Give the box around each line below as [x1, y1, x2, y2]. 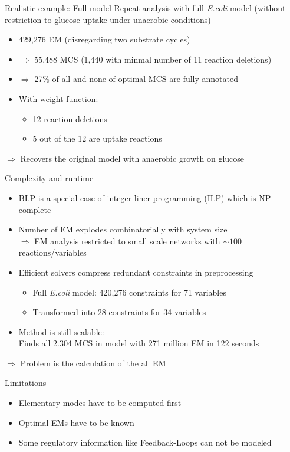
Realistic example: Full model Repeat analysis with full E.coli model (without [5, 2, 286, 14]
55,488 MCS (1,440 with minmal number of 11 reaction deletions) [34, 53, 272, 65]
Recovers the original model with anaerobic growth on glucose [20, 152, 245, 164]
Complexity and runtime [5, 172, 94, 184]
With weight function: [18, 92, 98, 104]
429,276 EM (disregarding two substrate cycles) [18, 33, 190, 45]
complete [18, 203, 51, 215]
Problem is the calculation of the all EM [20, 356, 166, 369]
